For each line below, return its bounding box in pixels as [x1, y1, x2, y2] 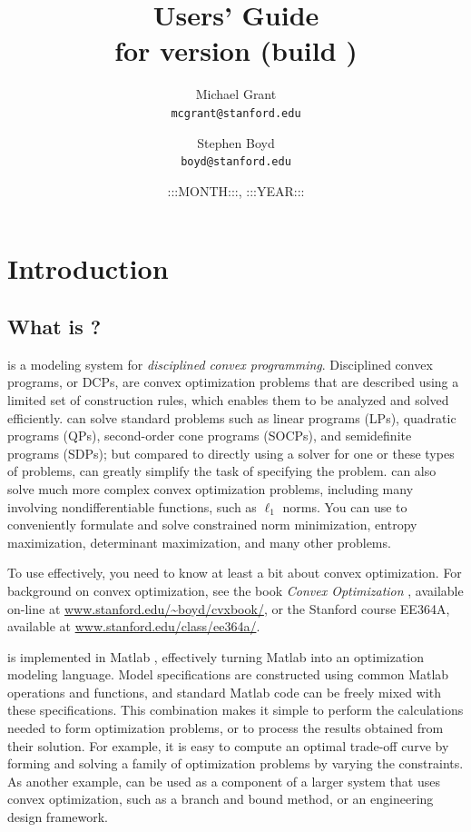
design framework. [7, 807, 108, 827]
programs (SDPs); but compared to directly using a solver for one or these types [7, 443, 455, 462]
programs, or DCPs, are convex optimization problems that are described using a [7, 372, 459, 391]
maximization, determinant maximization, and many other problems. [7, 532, 391, 551]
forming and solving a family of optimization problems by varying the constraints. [7, 754, 464, 773]
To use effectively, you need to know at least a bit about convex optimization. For [7, 563, 462, 582]
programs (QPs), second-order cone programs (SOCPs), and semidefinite [7, 426, 412, 445]
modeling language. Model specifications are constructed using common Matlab [7, 665, 449, 684]
